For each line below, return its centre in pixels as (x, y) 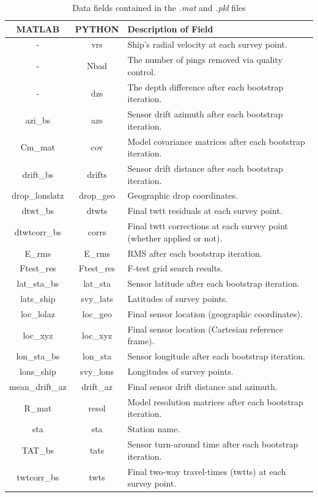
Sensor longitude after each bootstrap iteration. (216, 356)
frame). (141, 341)
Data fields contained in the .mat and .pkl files (159, 7)
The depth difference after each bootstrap (205, 87)
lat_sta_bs (38, 283)
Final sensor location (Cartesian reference (205, 329)
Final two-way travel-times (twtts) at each (207, 471)
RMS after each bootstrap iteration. (195, 253)
